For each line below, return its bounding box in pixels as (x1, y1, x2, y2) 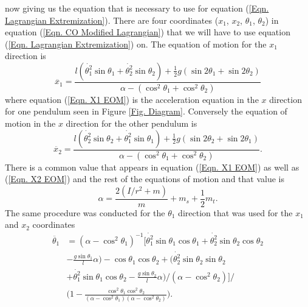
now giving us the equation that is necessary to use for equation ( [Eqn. (5, 2, 269, 14)
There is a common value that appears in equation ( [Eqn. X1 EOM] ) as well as (5, 160, 299, 173)
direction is (5, 49, 46, 62)
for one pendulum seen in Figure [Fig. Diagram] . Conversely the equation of (5, 105, 287, 118)
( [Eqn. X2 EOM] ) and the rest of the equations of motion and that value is (5, 172, 284, 185)
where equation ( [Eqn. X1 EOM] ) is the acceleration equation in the (5, 93, 259, 105)
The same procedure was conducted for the (5, 206, 165, 219)
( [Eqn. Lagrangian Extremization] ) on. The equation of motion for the (5, 37, 267, 50)
